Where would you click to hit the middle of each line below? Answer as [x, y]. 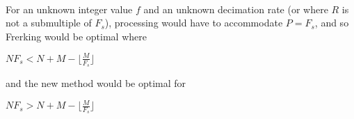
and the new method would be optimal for [96, 83]
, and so [332, 23]
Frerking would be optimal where [76, 36]
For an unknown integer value [69, 9]
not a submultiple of [49, 23]
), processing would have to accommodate [194, 23]
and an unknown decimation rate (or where [236, 9]
